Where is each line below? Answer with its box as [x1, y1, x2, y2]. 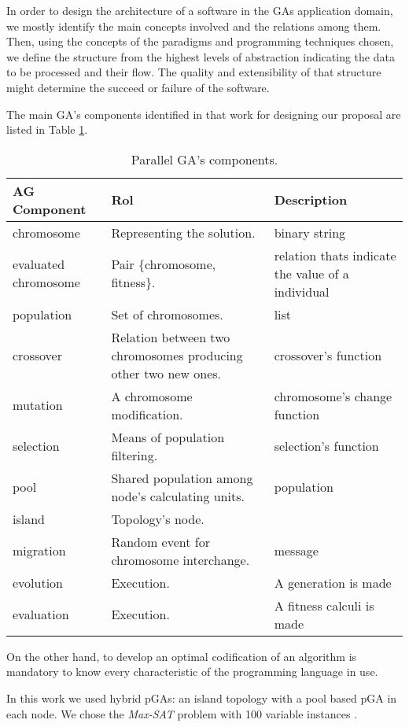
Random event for [111, 532, 210, 551]
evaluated [13, 255, 65, 274]
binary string [274, 223, 346, 242]
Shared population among [111, 468, 253, 487]
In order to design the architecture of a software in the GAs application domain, [6, 2, 393, 18]
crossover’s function [274, 345, 382, 364]
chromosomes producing [111, 345, 243, 364]
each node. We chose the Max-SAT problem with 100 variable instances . [6, 705, 358, 721]
